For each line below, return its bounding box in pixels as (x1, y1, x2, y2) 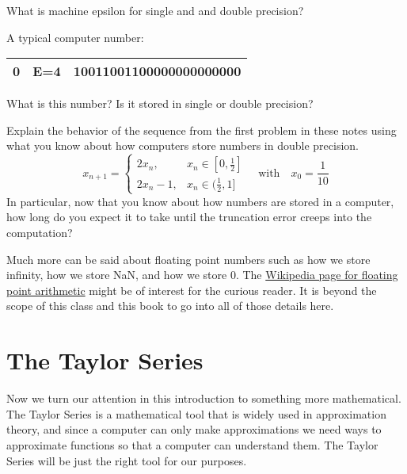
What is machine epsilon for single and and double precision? (6, 2, 304, 18)
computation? (6, 224, 73, 241)
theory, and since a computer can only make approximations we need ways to (6, 421, 382, 438)
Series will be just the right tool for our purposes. (6, 452, 247, 468)
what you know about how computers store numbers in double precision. (6, 137, 359, 154)
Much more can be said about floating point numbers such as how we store (6, 250, 371, 267)
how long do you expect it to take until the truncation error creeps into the (6, 208, 372, 225)
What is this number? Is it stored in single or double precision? (6, 95, 314, 112)
